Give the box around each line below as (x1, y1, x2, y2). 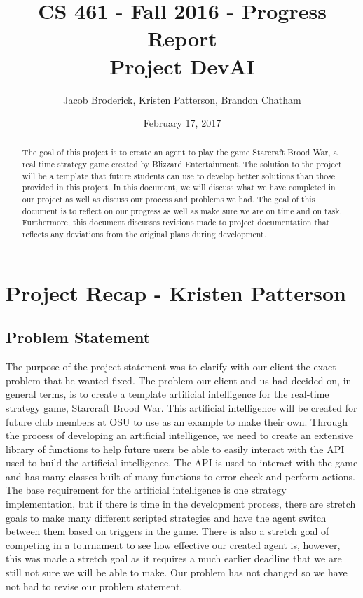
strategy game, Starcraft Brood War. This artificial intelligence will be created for (6, 400, 357, 415)
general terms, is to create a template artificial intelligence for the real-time (6, 387, 329, 401)
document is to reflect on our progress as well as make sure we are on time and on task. (22, 204, 342, 216)
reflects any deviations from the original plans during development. (22, 228, 266, 240)
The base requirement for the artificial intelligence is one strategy (6, 482, 287, 497)
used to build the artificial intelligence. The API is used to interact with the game (6, 455, 358, 470)
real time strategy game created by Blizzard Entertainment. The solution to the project (22, 158, 342, 170)
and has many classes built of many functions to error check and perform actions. (6, 468, 355, 483)
